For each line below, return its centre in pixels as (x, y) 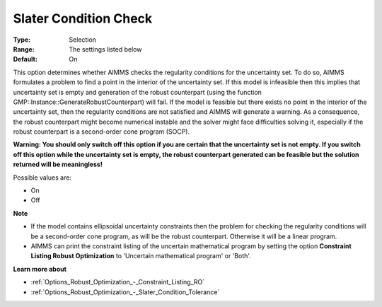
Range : (24, 49)
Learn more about (40, 269)
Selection (83, 40)
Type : (22, 40)
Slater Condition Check (83, 18)
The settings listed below (105, 49)
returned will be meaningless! (58, 164)
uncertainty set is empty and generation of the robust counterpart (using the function (137, 92)
